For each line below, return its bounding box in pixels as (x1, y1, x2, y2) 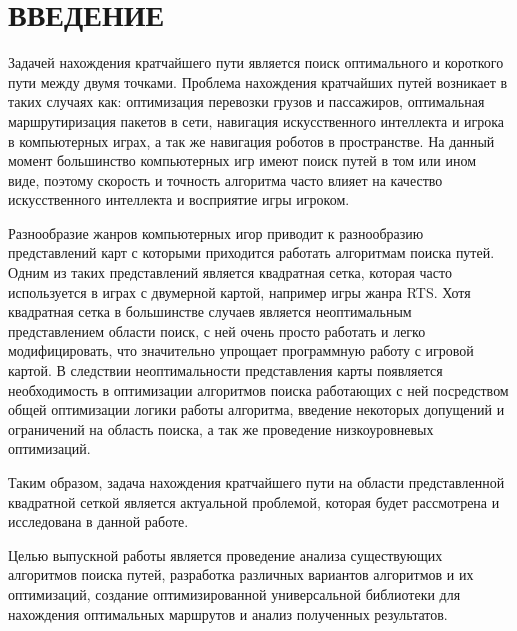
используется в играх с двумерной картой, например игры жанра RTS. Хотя (8, 281, 471, 302)
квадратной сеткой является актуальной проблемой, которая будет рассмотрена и (8, 491, 500, 512)
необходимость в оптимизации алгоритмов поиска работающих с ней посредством (8, 379, 509, 400)
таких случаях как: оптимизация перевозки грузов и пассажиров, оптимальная (8, 91, 485, 112)
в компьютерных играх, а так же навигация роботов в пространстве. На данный (8, 130, 495, 151)
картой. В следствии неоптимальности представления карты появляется (8, 360, 443, 381)
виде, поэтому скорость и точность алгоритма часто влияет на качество (8, 169, 443, 190)
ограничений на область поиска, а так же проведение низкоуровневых (8, 418, 434, 439)
